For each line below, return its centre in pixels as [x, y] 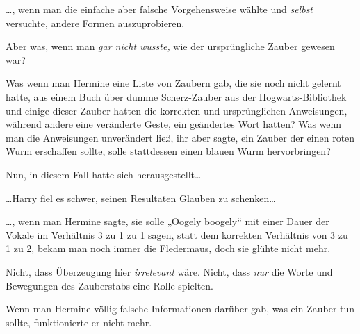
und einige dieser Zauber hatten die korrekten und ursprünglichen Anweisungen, [177, 110]
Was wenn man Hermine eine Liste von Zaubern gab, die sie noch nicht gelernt [173, 83]
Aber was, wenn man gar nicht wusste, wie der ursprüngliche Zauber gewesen [170, 46]
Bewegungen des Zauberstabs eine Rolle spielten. [109, 285]
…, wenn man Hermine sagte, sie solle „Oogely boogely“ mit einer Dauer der [167, 221]
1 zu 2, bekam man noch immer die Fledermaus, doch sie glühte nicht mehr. [168, 248]
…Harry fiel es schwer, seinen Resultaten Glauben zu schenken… [141, 198]
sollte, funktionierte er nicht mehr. [79, 322]
